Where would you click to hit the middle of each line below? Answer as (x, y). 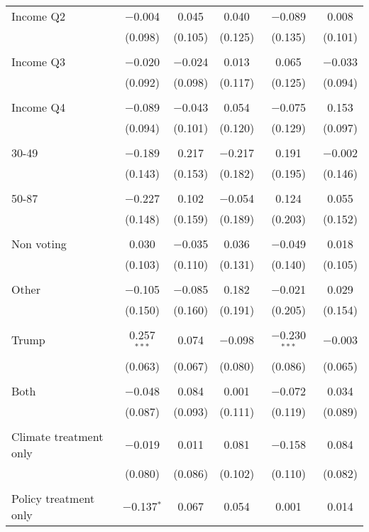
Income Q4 (38, 107)
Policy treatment (53, 498)
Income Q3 (38, 62)
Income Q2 (38, 16)
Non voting (39, 244)
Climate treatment (57, 436)
